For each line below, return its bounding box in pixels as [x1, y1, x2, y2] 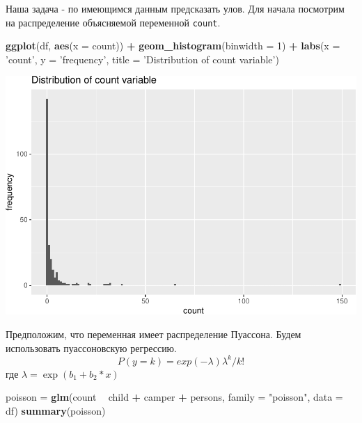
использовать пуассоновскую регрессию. [6, 340, 177, 355]
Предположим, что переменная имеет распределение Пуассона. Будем [6, 327, 301, 342]
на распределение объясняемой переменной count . [6, 15, 221, 29]
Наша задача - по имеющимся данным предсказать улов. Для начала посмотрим [6, 1, 345, 15]
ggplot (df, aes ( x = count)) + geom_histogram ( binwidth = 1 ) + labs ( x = [6, 38, 340, 53]
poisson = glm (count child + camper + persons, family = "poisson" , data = [6, 390, 343, 404]
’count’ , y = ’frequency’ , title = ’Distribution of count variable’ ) [6, 51, 279, 66]
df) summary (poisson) [6, 403, 106, 417]
